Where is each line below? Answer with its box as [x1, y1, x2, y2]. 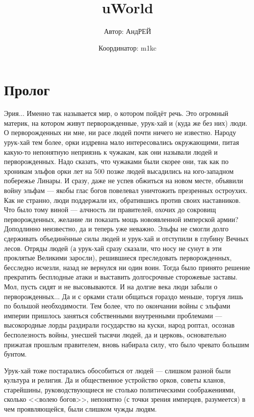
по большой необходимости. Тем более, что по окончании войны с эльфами [4, 301, 230, 311]
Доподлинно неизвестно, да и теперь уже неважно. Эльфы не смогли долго [4, 223, 229, 234]
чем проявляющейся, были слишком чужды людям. [4, 404, 157, 414]
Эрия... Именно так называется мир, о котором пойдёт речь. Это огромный [4, 108, 229, 118]
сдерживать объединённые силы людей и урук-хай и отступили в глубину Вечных [4, 233, 249, 243]
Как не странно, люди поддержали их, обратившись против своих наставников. [4, 195, 241, 205]
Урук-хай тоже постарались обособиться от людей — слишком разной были [4, 365, 231, 375]
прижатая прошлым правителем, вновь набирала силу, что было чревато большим [4, 339, 249, 349]
